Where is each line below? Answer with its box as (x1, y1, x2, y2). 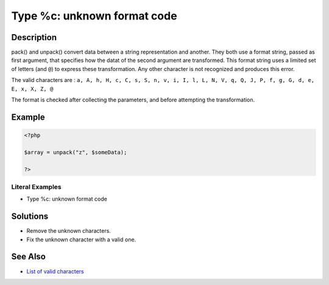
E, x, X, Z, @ (11, 85, 54, 92)
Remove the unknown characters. (26, 227, 111, 235)
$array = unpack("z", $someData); (24, 149, 127, 156)
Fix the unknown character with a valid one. (26, 236, 136, 243)
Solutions (11, 211, 49, 222)
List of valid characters (26, 267, 85, 275)
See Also (11, 252, 46, 262)
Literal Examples (11, 182, 62, 191)
